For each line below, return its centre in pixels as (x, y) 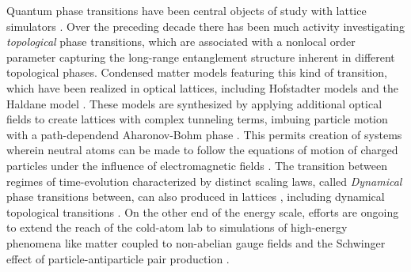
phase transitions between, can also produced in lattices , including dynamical (196, 196)
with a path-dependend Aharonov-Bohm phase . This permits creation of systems (204, 134)
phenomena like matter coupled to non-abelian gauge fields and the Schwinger (196, 242)
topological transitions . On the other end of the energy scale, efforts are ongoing (203, 212)
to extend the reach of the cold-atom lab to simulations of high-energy (177, 227)
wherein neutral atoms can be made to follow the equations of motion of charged (202, 150)
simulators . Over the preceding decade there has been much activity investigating (205, 26)
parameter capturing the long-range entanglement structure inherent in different (201, 57)
